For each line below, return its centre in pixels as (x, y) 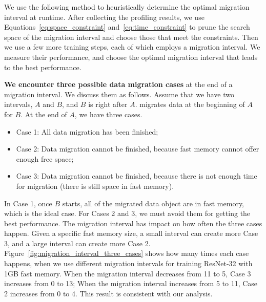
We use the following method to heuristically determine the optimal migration (127, 7)
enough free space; (45, 158)
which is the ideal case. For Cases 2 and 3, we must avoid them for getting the (127, 213)
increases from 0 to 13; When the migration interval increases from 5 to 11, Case (131, 283)
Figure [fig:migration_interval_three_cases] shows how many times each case (127, 253)
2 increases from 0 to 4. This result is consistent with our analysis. (108, 293)
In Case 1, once (28, 203)
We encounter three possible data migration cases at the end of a (118, 84)
